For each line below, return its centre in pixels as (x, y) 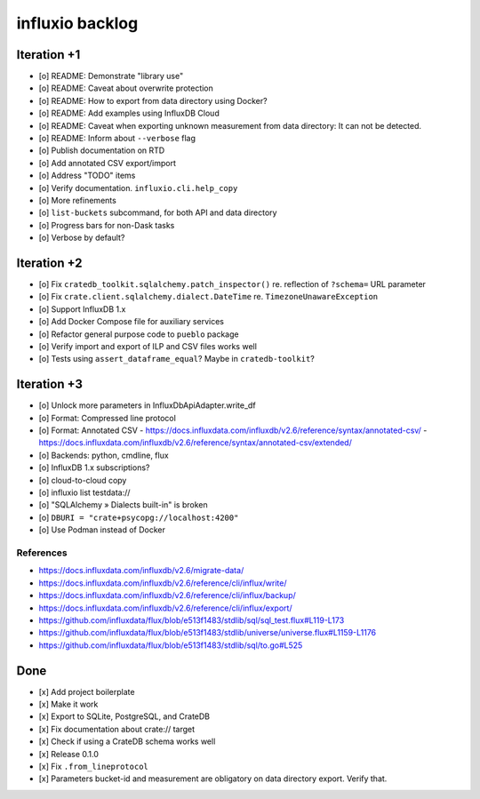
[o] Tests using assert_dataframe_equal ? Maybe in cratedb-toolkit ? (177, 359)
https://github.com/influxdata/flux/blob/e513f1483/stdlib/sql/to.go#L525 (171, 645)
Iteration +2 (49, 263)
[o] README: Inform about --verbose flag (117, 139)
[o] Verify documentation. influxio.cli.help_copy (138, 188)
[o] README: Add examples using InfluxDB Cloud (129, 113)
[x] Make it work (68, 704)
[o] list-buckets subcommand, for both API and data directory (158, 212)
